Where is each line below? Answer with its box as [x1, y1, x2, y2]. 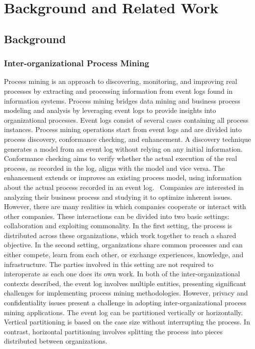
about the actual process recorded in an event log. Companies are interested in [4, 182, 244, 192]
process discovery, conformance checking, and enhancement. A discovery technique [4, 134, 251, 144]
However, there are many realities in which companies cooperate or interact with [4, 201, 246, 212]
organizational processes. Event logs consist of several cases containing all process [4, 114, 249, 125]
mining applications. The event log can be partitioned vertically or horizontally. [4, 307, 243, 317]
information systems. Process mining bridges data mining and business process [4, 95, 240, 106]
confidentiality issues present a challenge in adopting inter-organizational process [4, 297, 247, 308]
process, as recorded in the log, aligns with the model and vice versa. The [4, 162, 225, 173]
